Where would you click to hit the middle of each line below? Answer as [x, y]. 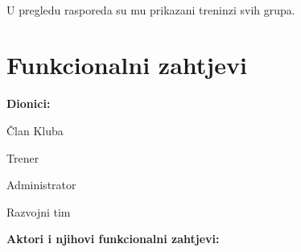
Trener [23, 157]
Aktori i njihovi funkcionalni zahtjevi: [113, 239]
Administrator [41, 185]
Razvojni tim [39, 211]
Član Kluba [35, 130]
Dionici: [29, 103]
